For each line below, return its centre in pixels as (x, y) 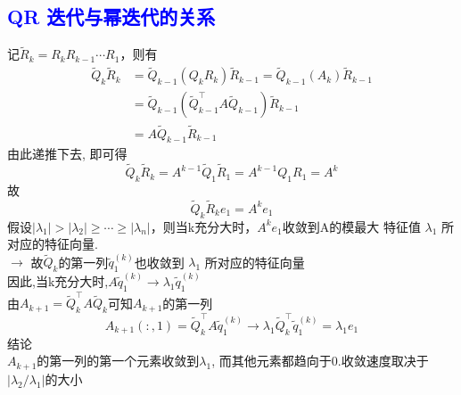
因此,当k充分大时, (58, 280)
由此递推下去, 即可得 (67, 154)
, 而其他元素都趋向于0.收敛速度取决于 (320, 361)
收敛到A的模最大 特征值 (351, 226)
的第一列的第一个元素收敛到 (118, 361)
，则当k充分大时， (204, 226)
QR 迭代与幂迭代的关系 (111, 16)
